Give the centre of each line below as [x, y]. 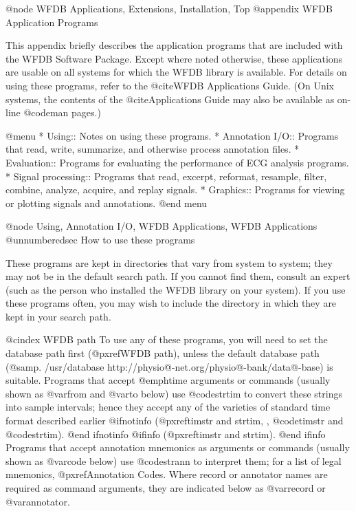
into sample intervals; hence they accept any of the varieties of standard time [168, 407]
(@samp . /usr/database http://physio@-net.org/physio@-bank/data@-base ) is [169, 366]
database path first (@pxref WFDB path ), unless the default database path [163, 353]
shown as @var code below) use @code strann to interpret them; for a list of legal [174, 460]
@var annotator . [38, 501]
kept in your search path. [58, 316]
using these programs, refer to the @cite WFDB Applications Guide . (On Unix [170, 85]
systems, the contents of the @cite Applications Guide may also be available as [170, 99]
